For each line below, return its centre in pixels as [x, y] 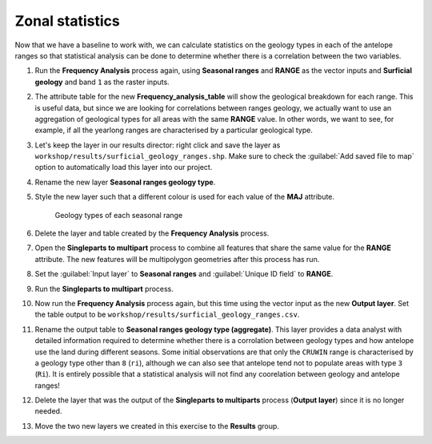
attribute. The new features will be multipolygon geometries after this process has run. [177, 259]
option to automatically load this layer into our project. [124, 168]
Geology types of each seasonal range [119, 215]
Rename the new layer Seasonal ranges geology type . [125, 182]
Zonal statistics [67, 21]
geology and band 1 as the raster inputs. [102, 82]
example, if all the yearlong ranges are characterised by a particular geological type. [174, 130]
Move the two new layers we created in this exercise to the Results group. [157, 426]
